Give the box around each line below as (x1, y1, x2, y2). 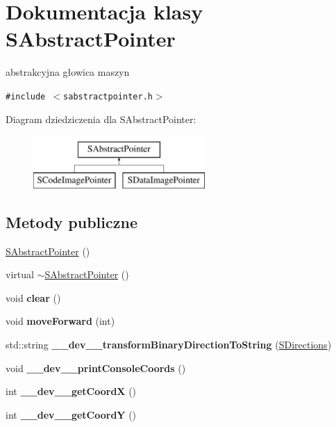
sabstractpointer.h (63, 91, 153, 102)
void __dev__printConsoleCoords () (6, 360, 186, 375)
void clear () (6, 290, 61, 305)
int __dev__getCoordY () (6, 407, 137, 421)
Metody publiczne (6, 211, 137, 232)
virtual (6, 267, 34, 282)
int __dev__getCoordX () (6, 384, 137, 398)
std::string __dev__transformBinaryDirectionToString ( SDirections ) (6, 337, 332, 351)
